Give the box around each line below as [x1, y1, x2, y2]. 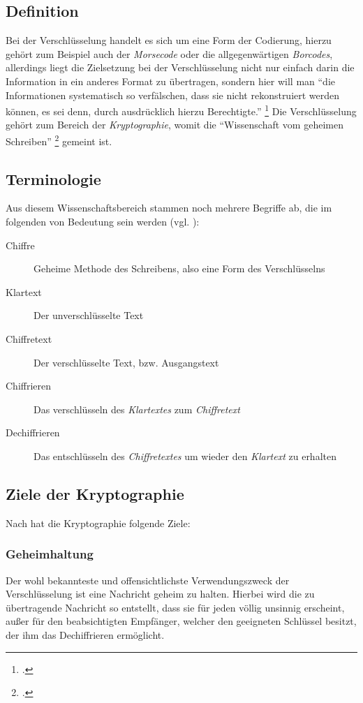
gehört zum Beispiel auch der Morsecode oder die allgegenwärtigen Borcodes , [6, 46, 333, 61]
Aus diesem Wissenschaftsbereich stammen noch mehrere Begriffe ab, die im [6, 200, 332, 215]
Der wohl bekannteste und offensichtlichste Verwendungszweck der [6, 572, 290, 587]
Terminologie [6, 168, 101, 189]
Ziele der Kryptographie [6, 482, 184, 504]
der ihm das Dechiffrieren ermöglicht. [6, 627, 165, 642]
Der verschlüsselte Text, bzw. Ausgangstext [34, 355, 219, 369]
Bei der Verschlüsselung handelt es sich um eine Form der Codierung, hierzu [6, 33, 332, 47]
